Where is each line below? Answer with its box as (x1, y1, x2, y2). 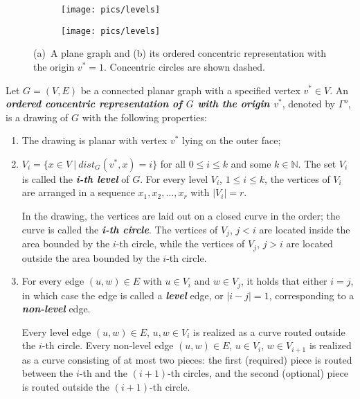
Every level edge (21, 324, 91, 339)
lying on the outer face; (182, 133, 281, 148)
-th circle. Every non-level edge (42, 338, 174, 353)
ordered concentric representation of (6, 96, 182, 111)
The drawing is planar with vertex (21, 133, 168, 148)
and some (231, 156, 271, 170)
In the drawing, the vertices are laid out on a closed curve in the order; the (21, 209, 341, 223)
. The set (298, 156, 336, 170)
